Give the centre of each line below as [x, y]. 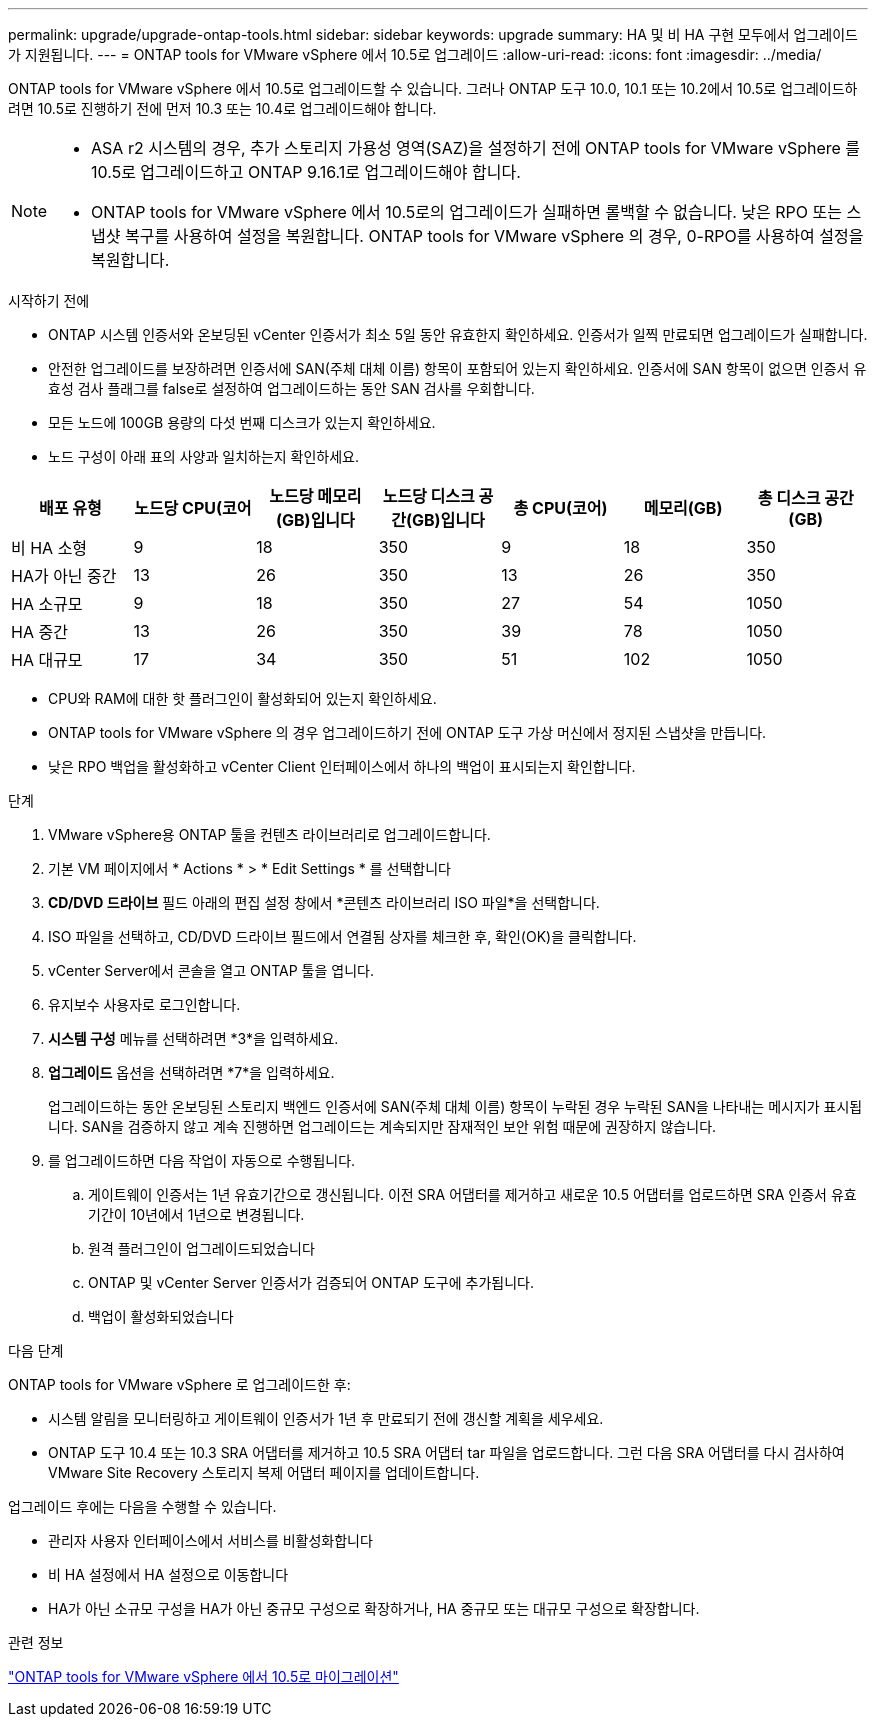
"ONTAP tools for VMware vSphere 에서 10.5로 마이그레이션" [203, 1676]
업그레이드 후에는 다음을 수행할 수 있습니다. [142, 1506]
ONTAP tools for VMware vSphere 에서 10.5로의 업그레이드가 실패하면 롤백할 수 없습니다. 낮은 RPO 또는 [466, 212]
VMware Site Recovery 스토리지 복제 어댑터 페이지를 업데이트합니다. [264, 1472]
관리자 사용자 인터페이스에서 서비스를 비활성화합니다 [210, 1540]
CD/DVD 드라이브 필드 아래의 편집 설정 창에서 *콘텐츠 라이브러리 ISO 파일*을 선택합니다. [324, 902]
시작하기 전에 [49, 300]
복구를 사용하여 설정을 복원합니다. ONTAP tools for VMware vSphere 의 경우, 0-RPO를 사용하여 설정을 [494, 236]
